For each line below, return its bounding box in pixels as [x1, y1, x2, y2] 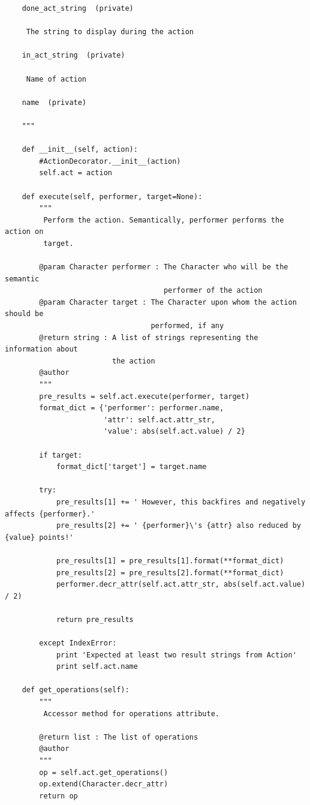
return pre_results [56, 615, 134, 624]
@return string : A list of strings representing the [39, 333, 258, 342]
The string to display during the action [26, 28, 194, 37]
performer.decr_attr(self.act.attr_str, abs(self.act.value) [56, 580, 306, 589]
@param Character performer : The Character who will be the [39, 263, 288, 272]
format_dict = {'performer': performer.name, [39, 404, 224, 413]
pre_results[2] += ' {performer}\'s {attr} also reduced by [56, 521, 301, 530]
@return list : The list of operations [39, 732, 198, 741]
